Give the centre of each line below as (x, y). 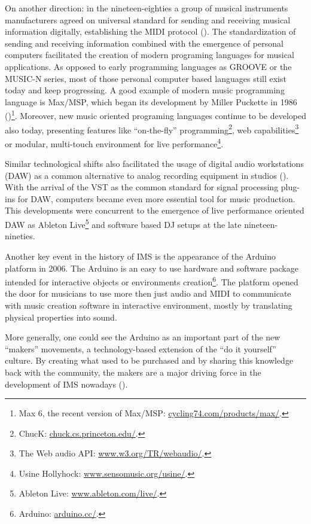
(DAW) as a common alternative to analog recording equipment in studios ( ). (147, 175)
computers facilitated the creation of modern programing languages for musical (150, 55)
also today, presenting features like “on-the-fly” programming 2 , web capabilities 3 (152, 129)
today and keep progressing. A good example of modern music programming (145, 90)
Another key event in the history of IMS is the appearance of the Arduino (140, 256)
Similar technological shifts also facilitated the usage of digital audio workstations (154, 164)
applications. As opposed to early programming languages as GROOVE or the (148, 66)
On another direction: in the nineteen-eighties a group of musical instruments (147, 8)
